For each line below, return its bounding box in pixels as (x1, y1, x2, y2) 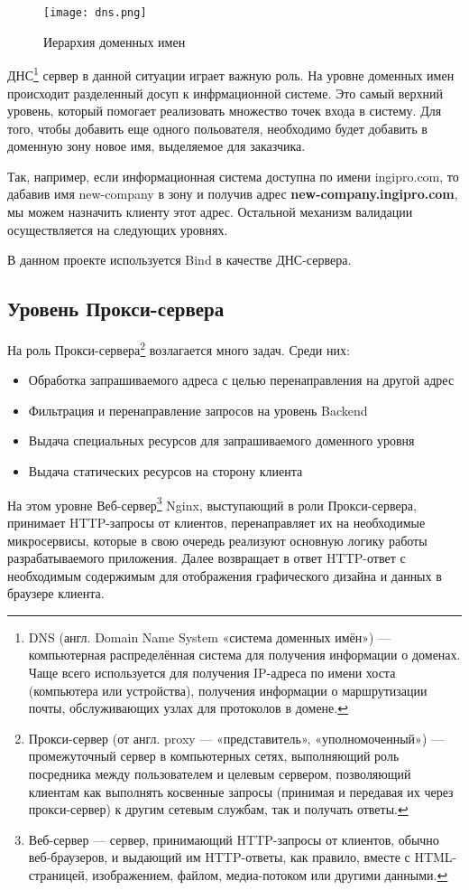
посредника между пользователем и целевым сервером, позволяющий (28, 764, 411, 783)
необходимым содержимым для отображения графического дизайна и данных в (7, 566, 442, 585)
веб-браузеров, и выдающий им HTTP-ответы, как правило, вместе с (28, 848, 410, 867)
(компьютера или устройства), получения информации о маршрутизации (28, 680, 428, 699)
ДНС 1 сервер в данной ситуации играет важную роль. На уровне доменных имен (7, 63, 455, 84)
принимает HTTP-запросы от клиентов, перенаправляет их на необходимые (7, 512, 426, 531)
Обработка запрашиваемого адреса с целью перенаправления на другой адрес (28, 370, 455, 389)
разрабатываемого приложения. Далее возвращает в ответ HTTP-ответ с (7, 548, 406, 567)
